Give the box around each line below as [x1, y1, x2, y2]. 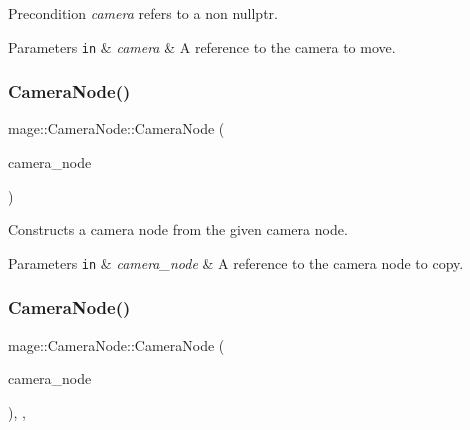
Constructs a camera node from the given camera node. [8, 219, 348, 240]
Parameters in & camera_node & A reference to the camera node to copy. [8, 252, 464, 273]
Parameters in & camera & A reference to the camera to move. [8, 36, 396, 57]
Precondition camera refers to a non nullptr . [8, 3, 278, 23]
